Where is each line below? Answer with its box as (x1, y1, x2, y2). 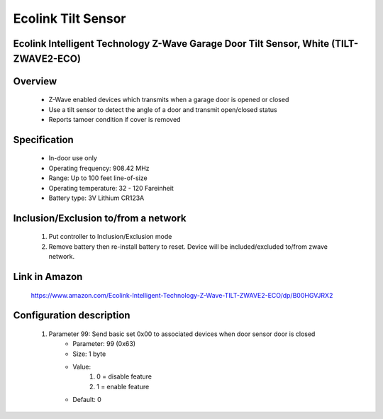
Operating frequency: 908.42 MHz (48, 164, 150, 172)
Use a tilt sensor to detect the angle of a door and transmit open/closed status (48, 105, 277, 113)
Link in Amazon (13, 270, 83, 283)
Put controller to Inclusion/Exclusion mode (48, 233, 172, 241)
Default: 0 (72, 396, 102, 404)
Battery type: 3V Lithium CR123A (48, 194, 145, 202)
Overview (13, 75, 57, 87)
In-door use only (48, 154, 97, 162)
